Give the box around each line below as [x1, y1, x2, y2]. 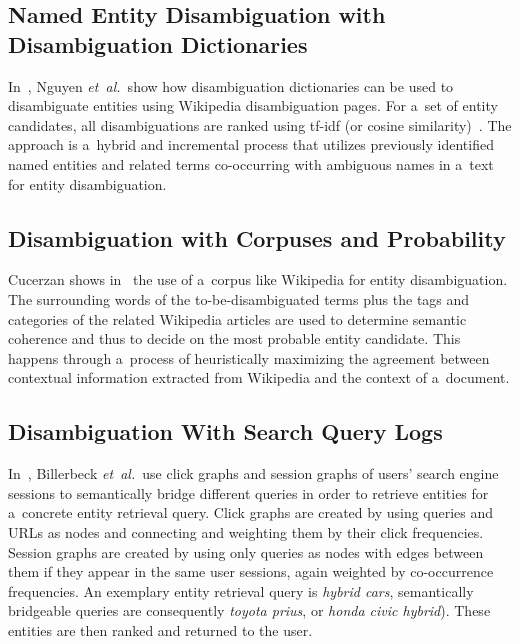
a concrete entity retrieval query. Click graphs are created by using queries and [8, 502, 494, 523]
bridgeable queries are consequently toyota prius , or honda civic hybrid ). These [8, 600, 491, 621]
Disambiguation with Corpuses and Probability [8, 222, 506, 253]
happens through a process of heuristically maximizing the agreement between [8, 347, 490, 368]
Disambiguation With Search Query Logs [8, 416, 443, 447]
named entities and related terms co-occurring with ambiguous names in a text [8, 153, 494, 174]
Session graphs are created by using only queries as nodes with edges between [8, 541, 484, 562]
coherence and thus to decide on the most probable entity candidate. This [8, 328, 461, 349]
